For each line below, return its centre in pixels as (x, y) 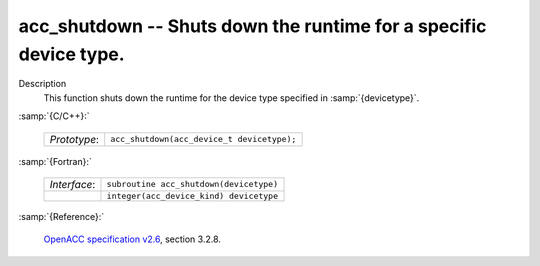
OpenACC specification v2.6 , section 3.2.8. (132, 239)
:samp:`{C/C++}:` (54, 116)
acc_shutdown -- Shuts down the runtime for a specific (252, 26)
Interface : (72, 184)
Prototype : (74, 139)
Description (42, 84)
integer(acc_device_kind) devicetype (192, 195)
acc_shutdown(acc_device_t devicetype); (203, 139)
